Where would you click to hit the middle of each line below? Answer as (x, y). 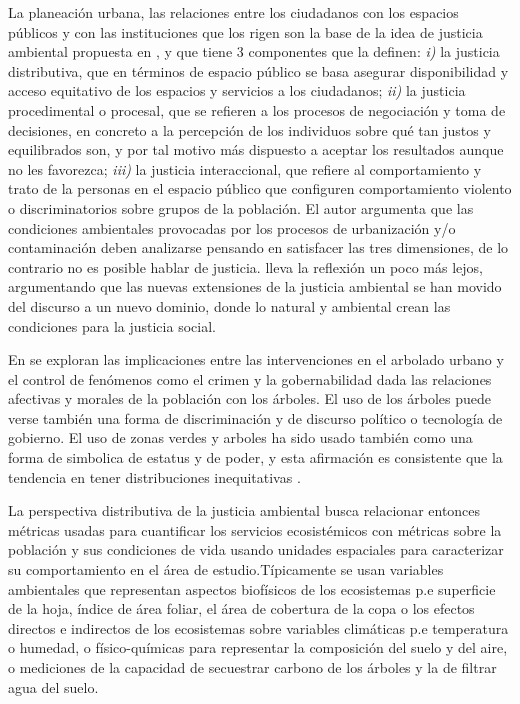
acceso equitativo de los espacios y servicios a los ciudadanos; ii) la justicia (237, 90)
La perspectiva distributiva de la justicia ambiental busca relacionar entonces (244, 510)
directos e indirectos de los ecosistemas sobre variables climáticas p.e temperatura (258, 627)
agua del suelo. (53, 686)
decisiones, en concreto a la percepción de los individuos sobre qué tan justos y (249, 129)
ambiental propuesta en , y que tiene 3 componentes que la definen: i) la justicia (254, 51)
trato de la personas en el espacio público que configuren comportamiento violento (260, 188)
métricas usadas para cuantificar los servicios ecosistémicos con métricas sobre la (255, 529)
